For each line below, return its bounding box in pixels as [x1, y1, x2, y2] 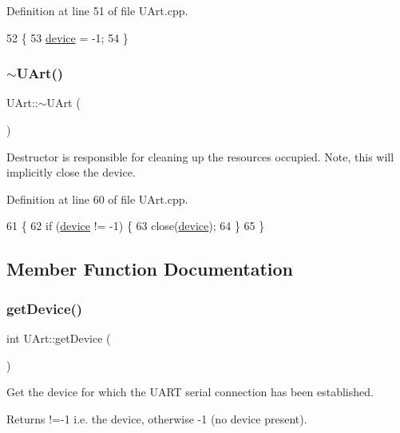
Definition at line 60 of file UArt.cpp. [6, 190, 188, 207]
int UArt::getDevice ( [6, 329, 111, 346]
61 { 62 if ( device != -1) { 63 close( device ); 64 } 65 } [6, 217, 265, 234]
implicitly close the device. [6, 164, 136, 181]
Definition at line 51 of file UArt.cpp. [6, 2, 188, 18]
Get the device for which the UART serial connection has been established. [6, 383, 374, 400]
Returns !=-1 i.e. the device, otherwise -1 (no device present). [6, 410, 307, 427]
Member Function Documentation [6, 256, 294, 281]
